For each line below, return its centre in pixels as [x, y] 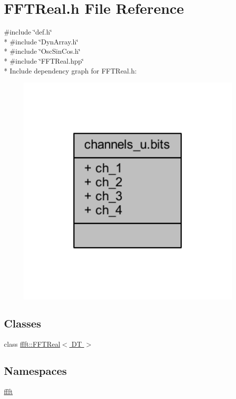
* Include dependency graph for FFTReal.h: [70, 70]
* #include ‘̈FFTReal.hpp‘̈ [44, 60]
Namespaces [35, 370]
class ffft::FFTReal [32, 344]
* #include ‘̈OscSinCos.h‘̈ [42, 51]
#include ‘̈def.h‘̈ [28, 32]
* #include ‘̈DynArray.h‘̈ [41, 41]
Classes [23, 323]
